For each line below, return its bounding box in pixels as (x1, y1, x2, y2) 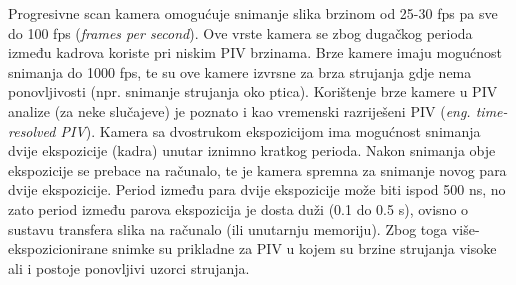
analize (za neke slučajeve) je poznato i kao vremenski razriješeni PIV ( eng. (8, 100, 471, 121)
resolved (8, 120, 56, 141)
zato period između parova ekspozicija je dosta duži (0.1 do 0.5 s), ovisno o (8, 198, 469, 219)
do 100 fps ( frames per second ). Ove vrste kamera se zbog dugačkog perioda (8, 22, 473, 43)
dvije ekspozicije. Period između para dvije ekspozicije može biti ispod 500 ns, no (8, 179, 506, 200)
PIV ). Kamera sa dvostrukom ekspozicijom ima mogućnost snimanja (60, 120, 481, 141)
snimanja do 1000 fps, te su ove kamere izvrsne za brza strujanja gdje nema (8, 61, 472, 82)
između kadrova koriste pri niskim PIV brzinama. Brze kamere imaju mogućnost (8, 42, 502, 63)
